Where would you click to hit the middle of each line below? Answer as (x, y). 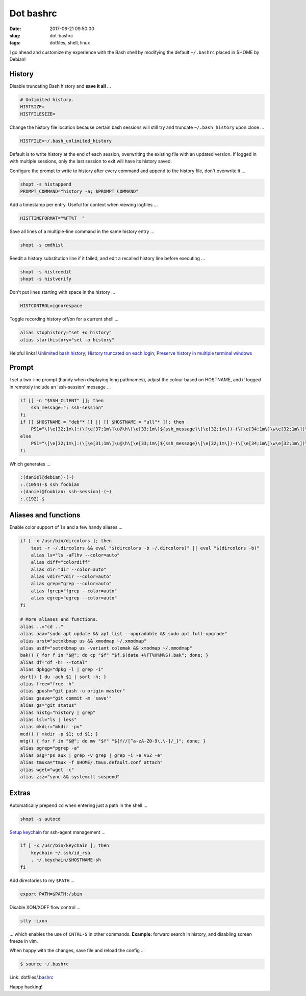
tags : (15, 43)
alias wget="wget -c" (47, 770)
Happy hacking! (26, 987)
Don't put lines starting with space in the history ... (62, 292)
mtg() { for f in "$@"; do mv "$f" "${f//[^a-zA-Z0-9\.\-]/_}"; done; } (113, 741)
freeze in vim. (24, 941)
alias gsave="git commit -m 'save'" (66, 698)
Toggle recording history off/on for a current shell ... (64, 319)
